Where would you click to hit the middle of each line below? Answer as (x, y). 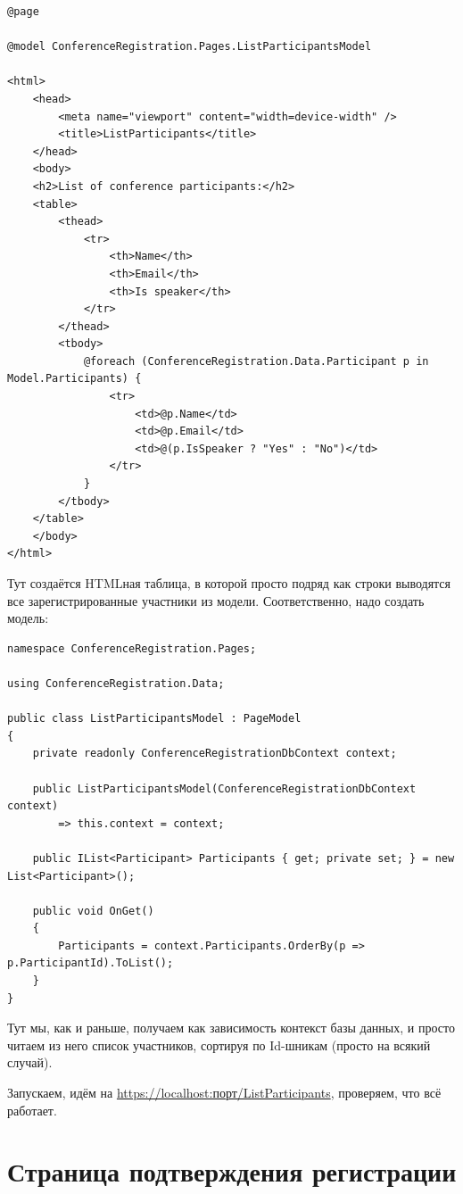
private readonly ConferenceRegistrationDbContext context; (215, 754)
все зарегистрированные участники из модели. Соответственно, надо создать (216, 600)
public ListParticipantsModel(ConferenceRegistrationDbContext (224, 788)
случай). (30, 1062)
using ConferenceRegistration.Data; (116, 683)
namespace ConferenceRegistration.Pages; (132, 648)
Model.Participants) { (74, 379)
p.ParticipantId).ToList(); (91, 963)
